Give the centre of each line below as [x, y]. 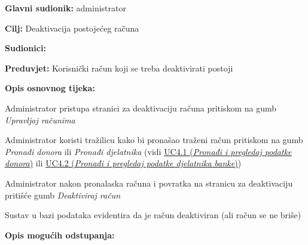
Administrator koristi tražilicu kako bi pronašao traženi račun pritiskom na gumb [154, 140]
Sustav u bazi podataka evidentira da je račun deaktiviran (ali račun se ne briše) [153, 215]
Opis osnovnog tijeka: [50, 88]
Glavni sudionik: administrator [65, 8]
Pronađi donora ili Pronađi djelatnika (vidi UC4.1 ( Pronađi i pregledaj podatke [148, 151]
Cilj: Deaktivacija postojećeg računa [72, 28]
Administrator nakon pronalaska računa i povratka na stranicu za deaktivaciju [149, 183]
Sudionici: [25, 48]
